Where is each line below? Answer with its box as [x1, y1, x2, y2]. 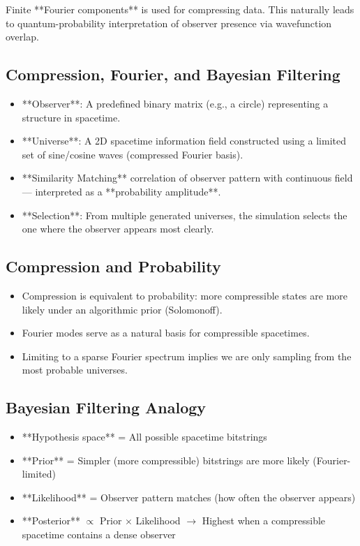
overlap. [6, 29, 39, 44]
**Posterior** [22, 513, 80, 528]
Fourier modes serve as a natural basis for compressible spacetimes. [22, 325, 310, 340]
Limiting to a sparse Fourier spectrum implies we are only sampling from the [22, 348, 352, 363]
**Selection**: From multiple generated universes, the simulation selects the [22, 207, 347, 222]
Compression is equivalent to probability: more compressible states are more [22, 288, 348, 302]
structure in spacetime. [22, 110, 121, 124]
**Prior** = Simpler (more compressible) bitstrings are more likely [22, 452, 310, 467]
